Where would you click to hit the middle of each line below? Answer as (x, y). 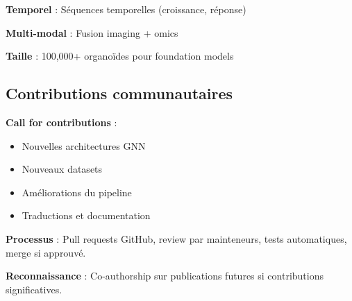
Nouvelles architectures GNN (84, 145)
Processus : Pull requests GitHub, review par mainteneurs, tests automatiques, (176, 238)
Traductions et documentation (86, 215)
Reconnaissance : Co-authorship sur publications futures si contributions (165, 276)
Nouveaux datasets (62, 169)
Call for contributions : (61, 122)
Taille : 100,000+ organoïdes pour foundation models (120, 56)
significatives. (34, 289)
